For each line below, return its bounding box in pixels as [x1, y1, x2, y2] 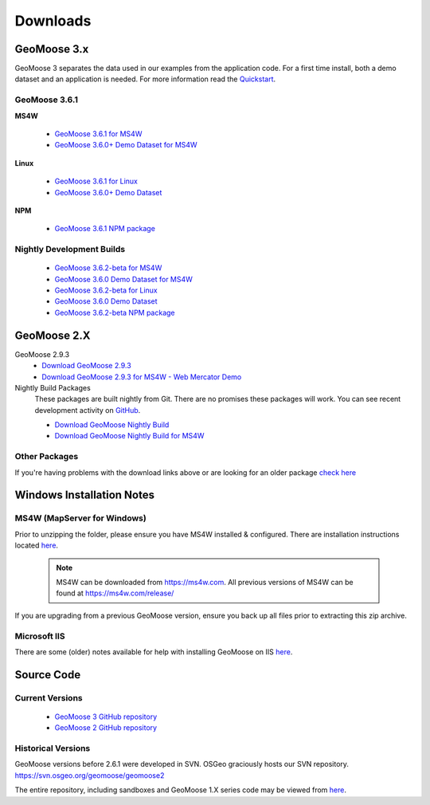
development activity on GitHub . [34, 405, 141, 414]
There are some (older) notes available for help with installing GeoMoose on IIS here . [14, 646, 293, 657]
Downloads [14, 12, 92, 29]
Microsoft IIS [14, 630, 65, 642]
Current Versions [14, 692, 83, 703]
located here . [14, 540, 59, 550]
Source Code [14, 668, 81, 681]
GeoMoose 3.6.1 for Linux [54, 176, 139, 187]
